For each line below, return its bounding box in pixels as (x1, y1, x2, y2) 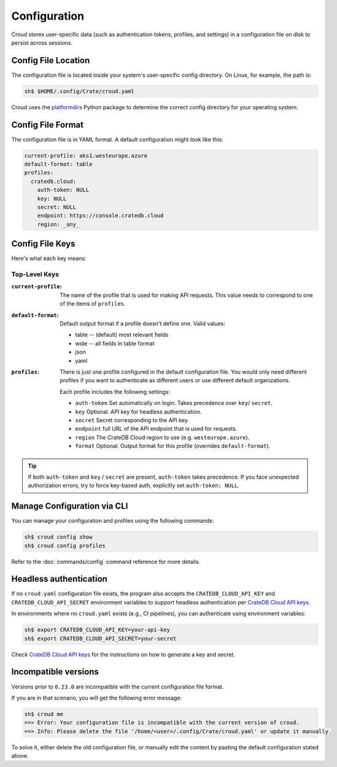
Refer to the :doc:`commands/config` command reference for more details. (11, 558, 201, 565)
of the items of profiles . (60, 300, 126, 307)
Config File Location (11, 55, 90, 66)
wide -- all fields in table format (75, 339, 155, 347)
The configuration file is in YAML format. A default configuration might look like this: (11, 136, 223, 143)
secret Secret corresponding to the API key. (75, 416, 190, 423)
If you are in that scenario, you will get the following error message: (11, 694, 182, 701)
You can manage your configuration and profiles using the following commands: (11, 517, 214, 525)
